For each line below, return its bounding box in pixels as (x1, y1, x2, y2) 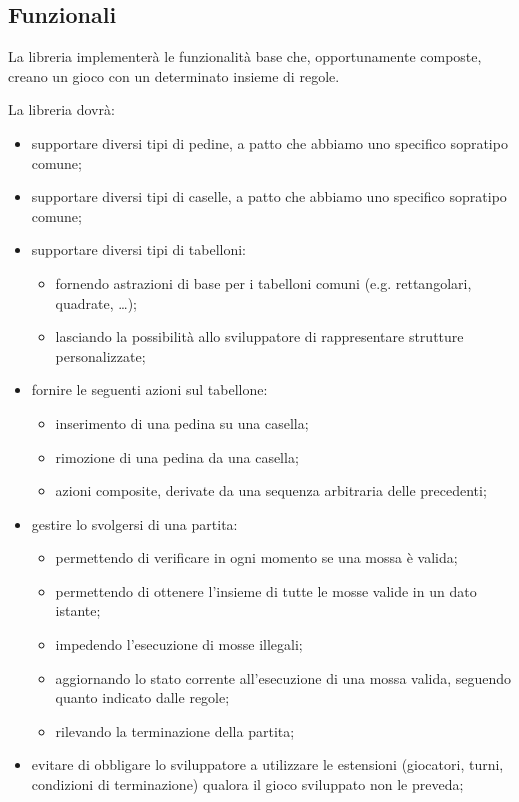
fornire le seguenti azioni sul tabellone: (31, 379, 268, 400)
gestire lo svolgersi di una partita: (31, 513, 238, 534)
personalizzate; (55, 345, 146, 366)
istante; (55, 600, 101, 621)
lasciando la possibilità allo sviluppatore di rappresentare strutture (55, 326, 464, 347)
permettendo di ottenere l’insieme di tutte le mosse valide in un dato (55, 580, 477, 601)
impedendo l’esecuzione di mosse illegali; (55, 634, 303, 655)
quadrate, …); (55, 292, 137, 313)
